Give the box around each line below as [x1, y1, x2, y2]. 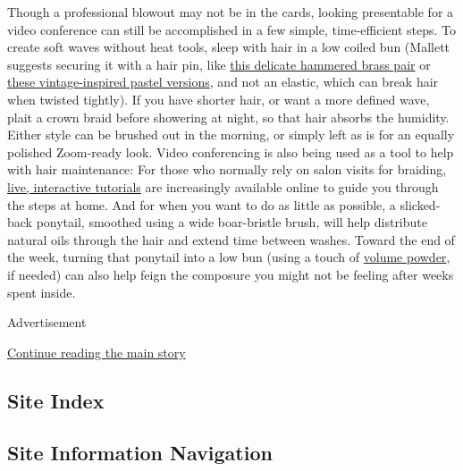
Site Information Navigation [7, 439, 273, 467]
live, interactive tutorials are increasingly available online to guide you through [7, 177, 439, 196]
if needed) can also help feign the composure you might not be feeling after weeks [7, 265, 454, 283]
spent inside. [7, 282, 76, 301]
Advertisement [7, 313, 87, 332]
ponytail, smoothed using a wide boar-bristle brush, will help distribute [36, 213, 427, 231]
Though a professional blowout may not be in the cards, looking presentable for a [7, 3, 454, 21]
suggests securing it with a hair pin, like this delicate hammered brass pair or [7, 55, 431, 73]
